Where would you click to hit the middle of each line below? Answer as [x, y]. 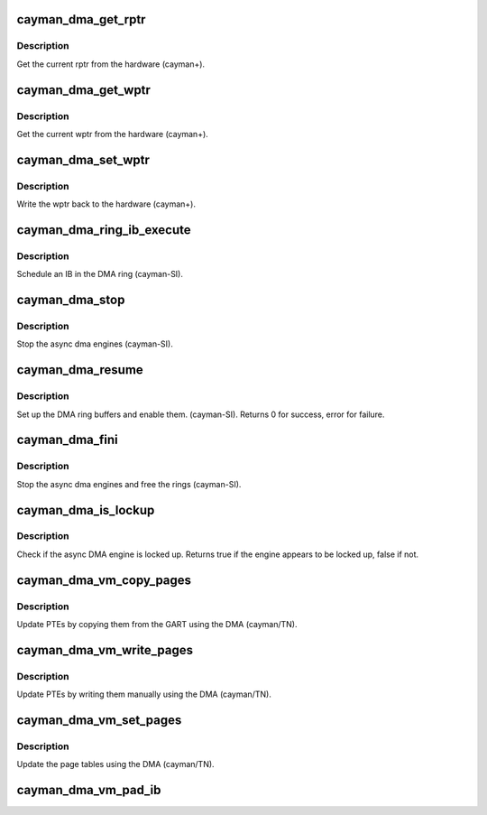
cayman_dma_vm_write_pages [105, 650]
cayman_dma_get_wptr [83, 90]
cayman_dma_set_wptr [83, 159]
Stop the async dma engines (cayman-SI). [95, 344]
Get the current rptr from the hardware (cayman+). [111, 64]
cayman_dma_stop [71, 300]
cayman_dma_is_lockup [86, 510]
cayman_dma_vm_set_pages [99, 720]
